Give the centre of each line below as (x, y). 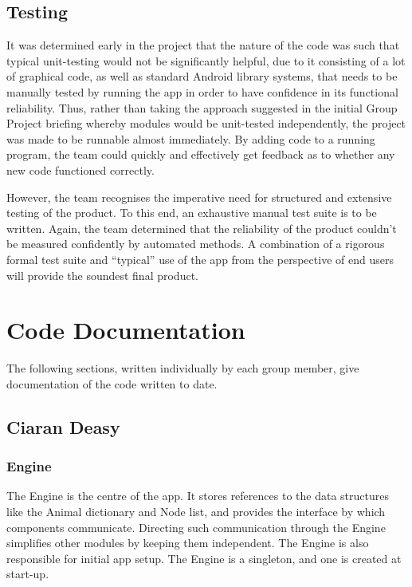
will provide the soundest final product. (102, 275)
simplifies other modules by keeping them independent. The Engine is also (188, 543)
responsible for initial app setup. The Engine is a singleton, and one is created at (204, 558)
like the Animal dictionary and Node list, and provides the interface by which (196, 512)
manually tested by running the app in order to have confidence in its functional (202, 91)
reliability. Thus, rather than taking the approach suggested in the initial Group (202, 107)
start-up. (28, 574)
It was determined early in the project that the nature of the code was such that (203, 45)
